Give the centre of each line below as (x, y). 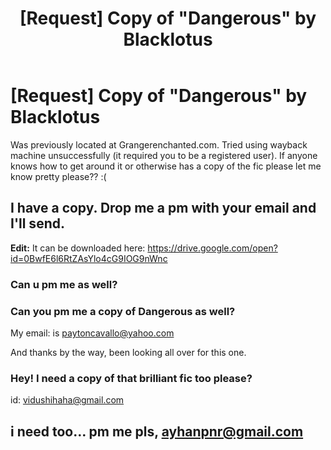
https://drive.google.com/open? (212, 248)
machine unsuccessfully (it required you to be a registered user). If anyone (164, 155)
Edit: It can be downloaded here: (78, 248)
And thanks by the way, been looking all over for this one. (128, 352)
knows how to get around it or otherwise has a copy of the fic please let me (166, 166)
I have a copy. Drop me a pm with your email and (163, 208)
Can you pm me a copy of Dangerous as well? (123, 311)
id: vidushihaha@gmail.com (67, 400)
